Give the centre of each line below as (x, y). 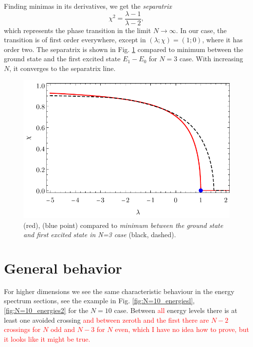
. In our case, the (201, 30)
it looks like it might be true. (47, 338)
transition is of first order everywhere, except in (75, 40)
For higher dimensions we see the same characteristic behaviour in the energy (119, 291)
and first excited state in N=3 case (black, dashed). (100, 234)
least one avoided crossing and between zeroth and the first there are (107, 320)
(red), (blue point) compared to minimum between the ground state (123, 225)
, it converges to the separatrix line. (63, 68)
